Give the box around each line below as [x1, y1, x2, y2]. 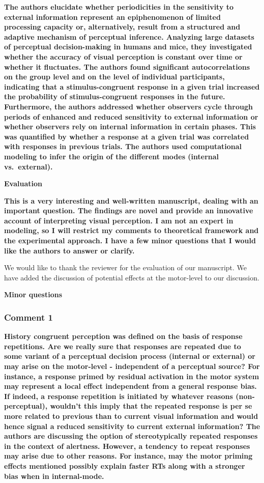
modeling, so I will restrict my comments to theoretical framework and [4, 225, 259, 236]
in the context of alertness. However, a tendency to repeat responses [4, 440, 250, 451]
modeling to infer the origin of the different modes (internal [4, 151, 219, 161]
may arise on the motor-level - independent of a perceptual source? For [4, 361, 260, 372]
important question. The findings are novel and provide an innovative [4, 205, 253, 216]
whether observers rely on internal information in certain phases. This [4, 121, 256, 132]
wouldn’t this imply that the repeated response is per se [50, 401, 252, 411]
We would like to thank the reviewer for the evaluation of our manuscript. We [4, 262, 247, 273]
